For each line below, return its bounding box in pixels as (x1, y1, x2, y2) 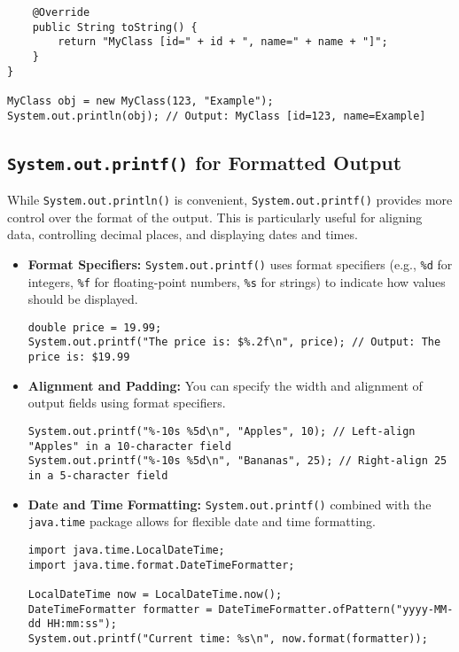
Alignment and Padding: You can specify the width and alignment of (27, 376, 423, 394)
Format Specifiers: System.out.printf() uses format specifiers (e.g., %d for (27, 254, 453, 273)
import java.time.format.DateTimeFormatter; (27, 558, 295, 571)
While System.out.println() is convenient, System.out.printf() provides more (7, 190, 453, 209)
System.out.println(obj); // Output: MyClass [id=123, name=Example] (7, 109, 426, 122)
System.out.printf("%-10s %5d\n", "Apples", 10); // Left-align (27, 424, 416, 438)
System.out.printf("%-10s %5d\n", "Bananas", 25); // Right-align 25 (27, 454, 447, 468)
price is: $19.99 (27, 351, 130, 364)
